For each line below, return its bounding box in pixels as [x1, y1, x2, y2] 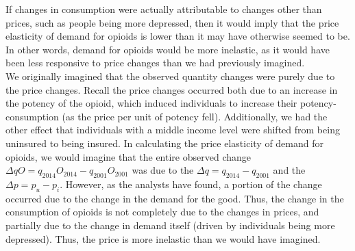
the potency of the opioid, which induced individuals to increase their [5, 96, 297, 110]
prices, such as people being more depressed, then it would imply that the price [5, 15, 339, 29]
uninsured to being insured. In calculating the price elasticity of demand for [5, 135, 323, 150]
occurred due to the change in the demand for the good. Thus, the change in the [5, 191, 344, 205]
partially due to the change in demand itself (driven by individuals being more [5, 217, 335, 232]
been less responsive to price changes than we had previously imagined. [5, 55, 305, 70]
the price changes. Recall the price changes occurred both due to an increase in [5, 82, 338, 96]
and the [273, 163, 306, 177]
